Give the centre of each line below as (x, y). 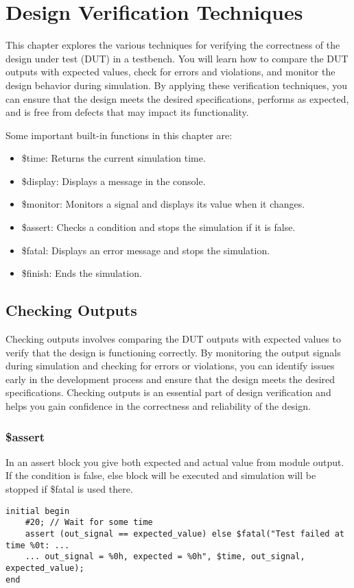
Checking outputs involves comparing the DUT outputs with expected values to (173, 339)
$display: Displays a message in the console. (114, 181)
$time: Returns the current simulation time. (114, 158)
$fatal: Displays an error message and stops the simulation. (146, 250)
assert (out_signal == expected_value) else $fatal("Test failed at (185, 534)
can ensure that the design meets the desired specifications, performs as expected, (177, 98)
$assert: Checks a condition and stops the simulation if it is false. (158, 227)
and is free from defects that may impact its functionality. (127, 112)
